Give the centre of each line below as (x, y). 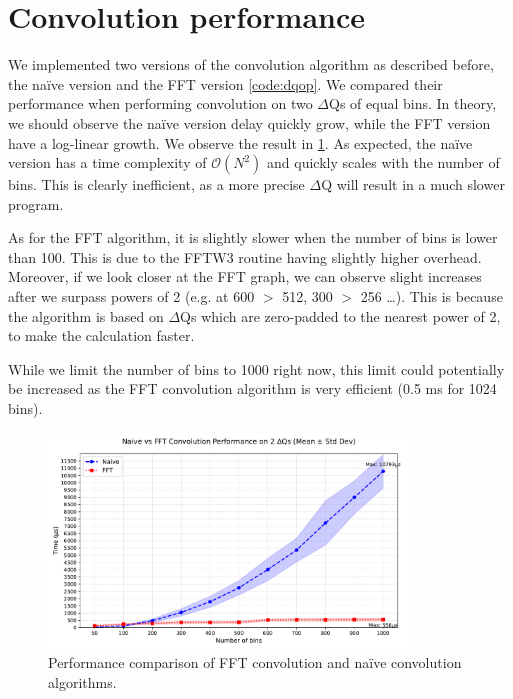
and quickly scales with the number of (383, 162)
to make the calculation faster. (101, 335)
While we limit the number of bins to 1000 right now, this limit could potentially (256, 368)
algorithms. (82, 681)
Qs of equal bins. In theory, (413, 103)
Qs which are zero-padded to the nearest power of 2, (340, 315)
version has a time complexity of (107, 162)
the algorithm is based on (86, 315)
